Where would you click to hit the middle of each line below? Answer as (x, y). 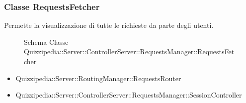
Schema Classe (46, 42)
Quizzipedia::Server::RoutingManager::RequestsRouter (98, 78)
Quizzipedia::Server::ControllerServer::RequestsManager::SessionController (129, 95)
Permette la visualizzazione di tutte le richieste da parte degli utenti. (109, 25)
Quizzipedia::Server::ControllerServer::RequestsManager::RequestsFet (129, 51)
